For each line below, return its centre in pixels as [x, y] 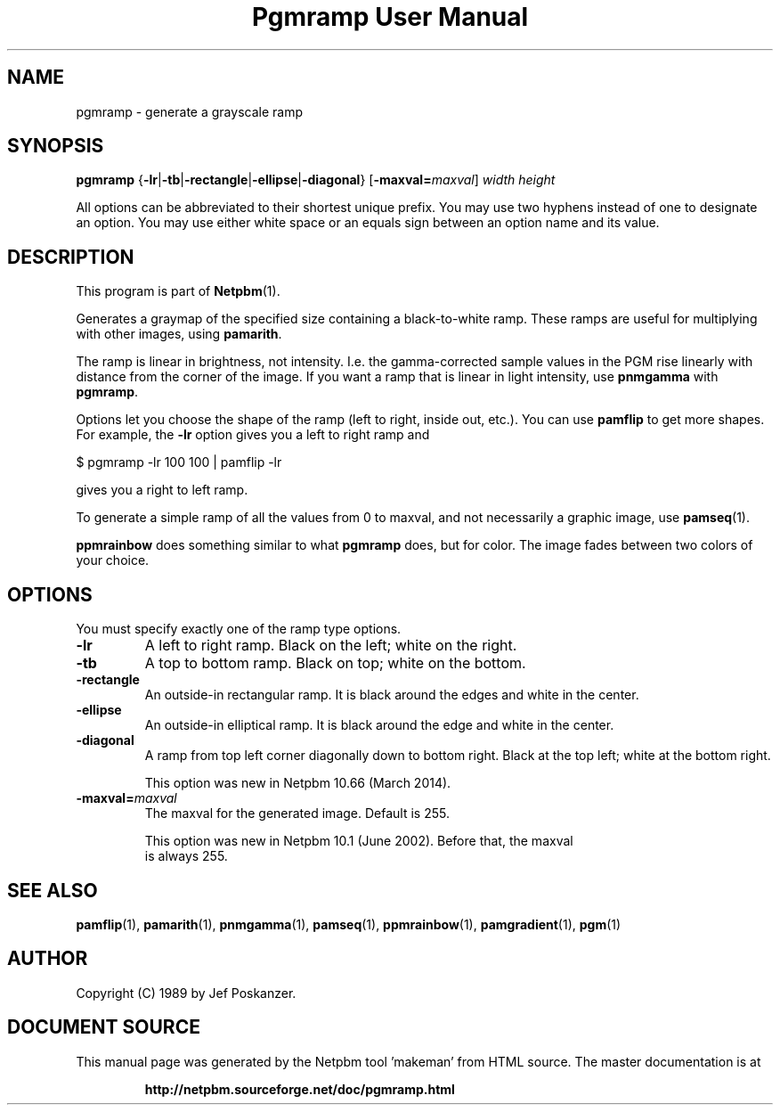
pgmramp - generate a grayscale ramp [189, 111]
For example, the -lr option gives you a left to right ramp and [253, 435]
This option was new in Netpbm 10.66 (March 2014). [298, 783]
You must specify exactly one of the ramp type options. [239, 629]
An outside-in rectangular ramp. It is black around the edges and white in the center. [392, 695]
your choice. [113, 560]
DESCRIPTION [71, 257]
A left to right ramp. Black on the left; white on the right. [331, 646]
